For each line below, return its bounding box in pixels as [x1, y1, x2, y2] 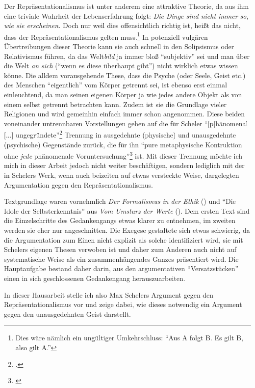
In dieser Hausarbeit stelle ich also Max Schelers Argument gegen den [4, 289, 214, 300]
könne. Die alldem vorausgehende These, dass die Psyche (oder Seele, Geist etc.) [4, 70, 246, 80]
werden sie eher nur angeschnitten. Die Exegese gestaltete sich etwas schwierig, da [4, 225, 250, 235]
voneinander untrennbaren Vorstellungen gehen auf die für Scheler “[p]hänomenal [4, 118, 248, 128]
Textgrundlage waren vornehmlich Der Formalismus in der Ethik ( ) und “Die [4, 196, 236, 206]
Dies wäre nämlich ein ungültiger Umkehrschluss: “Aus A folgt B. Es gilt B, [15, 333, 243, 343]
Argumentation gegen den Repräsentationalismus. [4, 179, 153, 190]
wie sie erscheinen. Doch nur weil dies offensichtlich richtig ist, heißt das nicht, [4, 20, 241, 30]
